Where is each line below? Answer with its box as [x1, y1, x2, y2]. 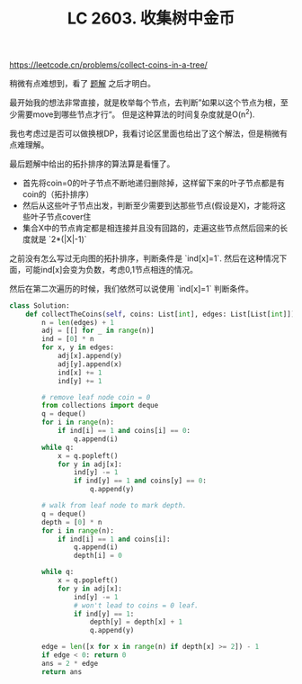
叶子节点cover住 [30, 211, 92, 221]
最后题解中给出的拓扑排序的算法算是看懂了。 [9, 158, 175, 169]
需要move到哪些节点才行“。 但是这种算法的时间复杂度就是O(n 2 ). [16, 107, 255, 120]
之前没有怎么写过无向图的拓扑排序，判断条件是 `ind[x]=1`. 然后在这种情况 [9, 253, 280, 264]
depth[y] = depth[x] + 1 [89, 617, 182, 626]
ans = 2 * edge [41, 659, 99, 668]
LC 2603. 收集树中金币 [67, 8, 235, 29]
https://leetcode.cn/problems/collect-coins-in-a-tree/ [9, 59, 209, 70]
